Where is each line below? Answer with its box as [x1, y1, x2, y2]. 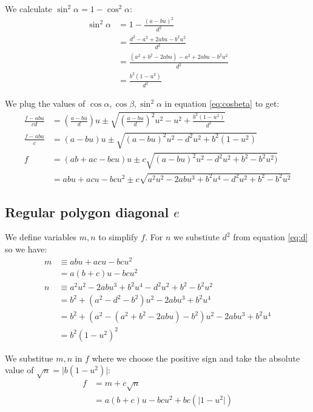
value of [5, 363, 34, 376]
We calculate [5, 2, 52, 15]
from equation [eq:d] [233, 231, 308, 243]
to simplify [98, 231, 138, 243]
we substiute [173, 231, 220, 243]
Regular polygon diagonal [5, 202, 169, 221]
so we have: [5, 242, 47, 255]
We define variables [5, 231, 76, 243]
